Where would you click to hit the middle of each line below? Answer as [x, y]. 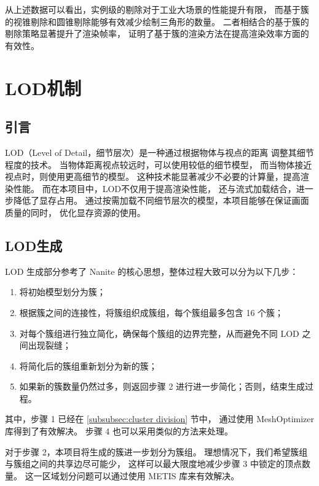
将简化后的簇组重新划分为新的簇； [88, 365]
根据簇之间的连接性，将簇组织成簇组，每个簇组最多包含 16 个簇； [152, 312]
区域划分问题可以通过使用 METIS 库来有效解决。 [141, 475]
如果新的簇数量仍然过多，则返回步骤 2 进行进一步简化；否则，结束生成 [162, 386]
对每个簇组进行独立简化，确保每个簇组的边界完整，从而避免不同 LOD [159, 333]
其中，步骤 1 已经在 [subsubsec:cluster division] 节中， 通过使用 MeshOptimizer [159, 419]
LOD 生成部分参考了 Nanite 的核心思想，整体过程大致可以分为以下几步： [152, 271]
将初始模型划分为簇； [62, 292]
